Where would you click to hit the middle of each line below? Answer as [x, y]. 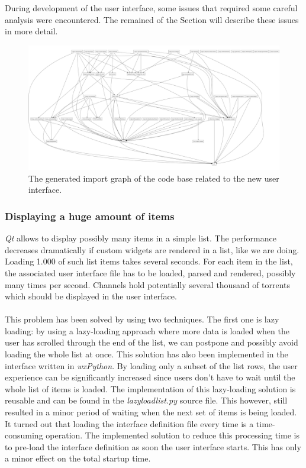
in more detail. [31, 31]
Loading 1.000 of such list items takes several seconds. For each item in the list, [149, 261]
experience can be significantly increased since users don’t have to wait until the [150, 377]
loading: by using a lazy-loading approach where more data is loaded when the [147, 330]
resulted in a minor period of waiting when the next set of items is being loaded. [151, 412]
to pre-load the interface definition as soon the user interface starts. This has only [153, 446]
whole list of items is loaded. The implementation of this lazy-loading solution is [150, 388]
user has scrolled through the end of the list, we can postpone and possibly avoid [152, 342]
